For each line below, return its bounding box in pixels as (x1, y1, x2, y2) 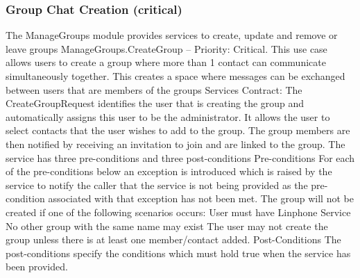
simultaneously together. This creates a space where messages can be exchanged (6, 69, 345, 83)
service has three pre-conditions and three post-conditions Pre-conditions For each (6, 150, 355, 165)
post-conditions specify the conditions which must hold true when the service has (6, 245, 351, 260)
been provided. (6, 259, 68, 274)
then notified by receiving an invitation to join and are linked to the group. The (6, 136, 345, 151)
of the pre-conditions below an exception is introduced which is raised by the (6, 164, 332, 179)
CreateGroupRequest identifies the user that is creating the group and (6, 96, 305, 111)
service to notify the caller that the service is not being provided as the (6, 177, 308, 192)
